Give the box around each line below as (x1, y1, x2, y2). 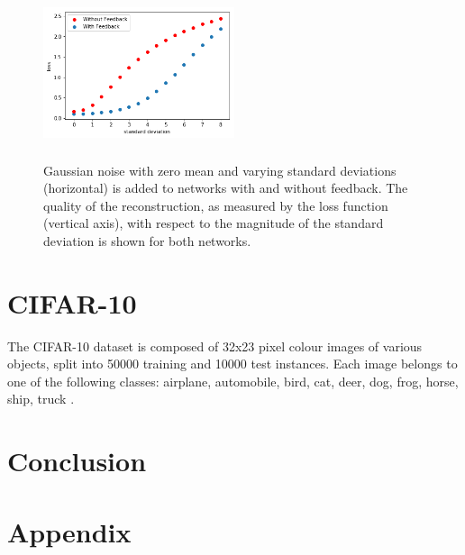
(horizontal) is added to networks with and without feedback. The (43, 178, 408, 197)
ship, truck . (7, 389, 75, 408)
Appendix (7, 513, 132, 550)
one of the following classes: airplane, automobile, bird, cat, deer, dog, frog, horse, (7, 371, 459, 390)
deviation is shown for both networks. (43, 231, 251, 250)
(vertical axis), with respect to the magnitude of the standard (43, 214, 384, 232)
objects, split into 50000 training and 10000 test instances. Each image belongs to (7, 354, 458, 373)
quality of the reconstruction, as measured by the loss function (43, 196, 388, 214)
